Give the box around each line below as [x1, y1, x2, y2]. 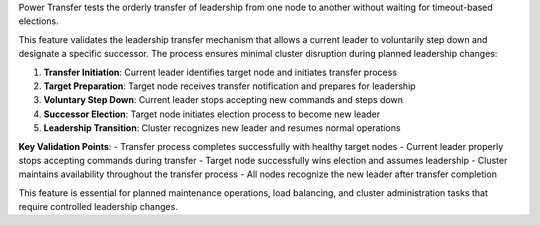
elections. [18, 15, 59, 27]
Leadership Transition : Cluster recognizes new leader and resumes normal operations [43, 122, 401, 134]
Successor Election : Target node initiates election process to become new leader [43, 108, 380, 120]
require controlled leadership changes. [18, 201, 179, 213]
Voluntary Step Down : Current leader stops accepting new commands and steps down [43, 94, 404, 106]
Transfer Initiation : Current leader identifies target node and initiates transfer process [43, 66, 398, 78]
